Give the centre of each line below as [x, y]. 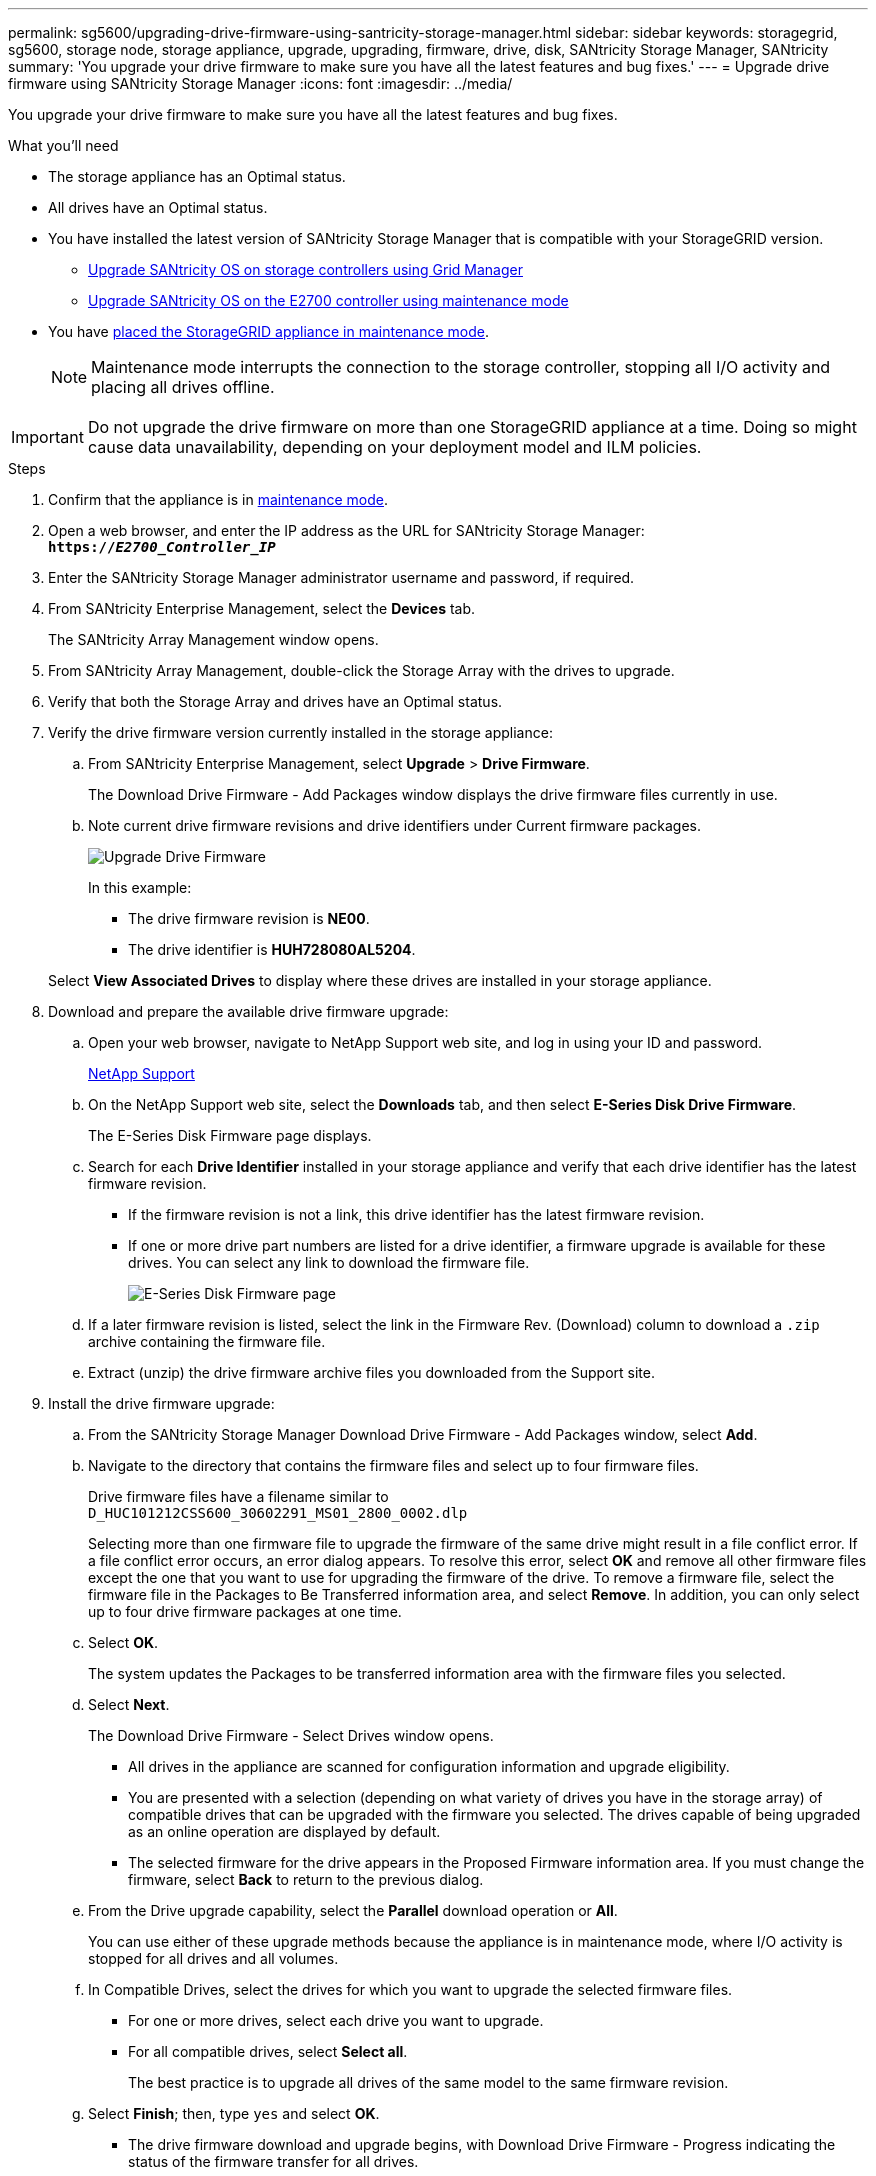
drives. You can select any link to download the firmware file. [329, 1262]
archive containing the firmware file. [207, 1341]
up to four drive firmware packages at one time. [245, 1611]
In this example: [140, 887]
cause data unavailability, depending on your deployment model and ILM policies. [394, 447]
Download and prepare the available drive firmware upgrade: [248, 1011]
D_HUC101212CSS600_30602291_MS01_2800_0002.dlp [278, 1513]
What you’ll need [63, 145]
